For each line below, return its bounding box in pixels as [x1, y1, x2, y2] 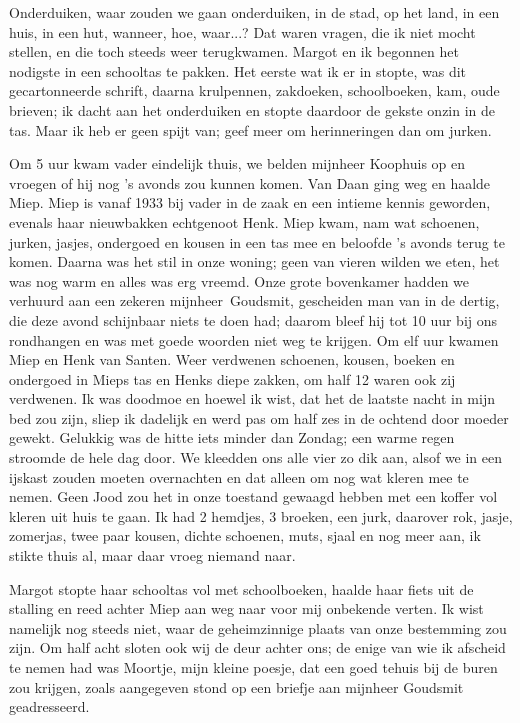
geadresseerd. [9, 696, 90, 717]
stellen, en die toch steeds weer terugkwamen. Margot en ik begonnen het [9, 41, 459, 62]
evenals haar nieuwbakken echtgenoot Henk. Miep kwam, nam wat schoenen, [9, 211, 480, 232]
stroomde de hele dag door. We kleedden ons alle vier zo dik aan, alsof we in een [9, 447, 503, 468]
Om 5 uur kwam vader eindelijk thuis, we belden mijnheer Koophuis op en [9, 153, 466, 174]
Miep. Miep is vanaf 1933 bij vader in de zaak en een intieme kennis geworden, [9, 192, 491, 213]
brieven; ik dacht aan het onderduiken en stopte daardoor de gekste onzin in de [9, 99, 496, 120]
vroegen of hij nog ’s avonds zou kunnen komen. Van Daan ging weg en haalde [9, 172, 491, 193]
